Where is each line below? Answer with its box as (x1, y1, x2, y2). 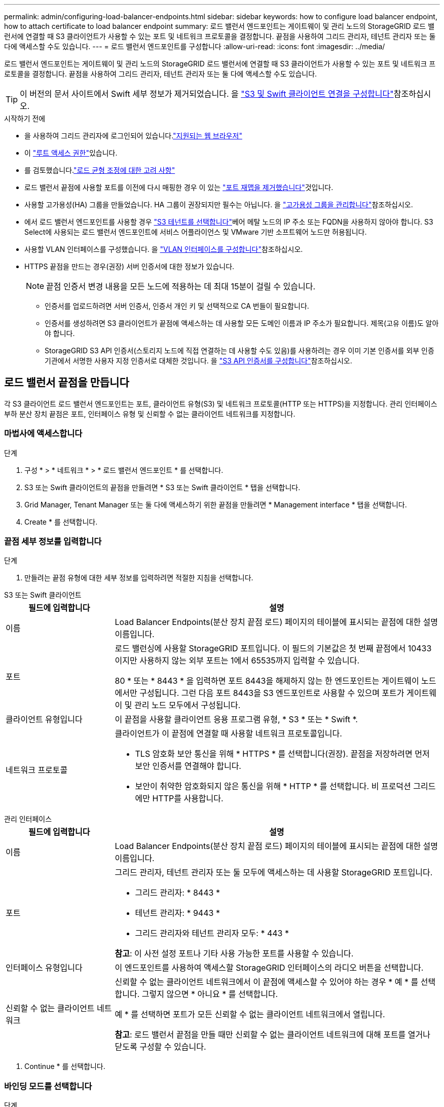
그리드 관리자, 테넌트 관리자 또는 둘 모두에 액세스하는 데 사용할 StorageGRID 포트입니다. (115, 867, 433, 878)
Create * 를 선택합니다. (24, 517, 98, 526)
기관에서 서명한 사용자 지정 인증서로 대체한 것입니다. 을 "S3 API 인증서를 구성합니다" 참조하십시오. (45, 356, 352, 365)
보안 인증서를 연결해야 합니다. (135, 761, 241, 771)
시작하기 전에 (4, 114, 46, 123)
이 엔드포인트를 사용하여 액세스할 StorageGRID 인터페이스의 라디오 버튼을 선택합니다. (115, 963, 424, 973)
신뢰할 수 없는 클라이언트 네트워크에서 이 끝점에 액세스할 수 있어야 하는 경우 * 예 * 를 (115, 977, 419, 987)
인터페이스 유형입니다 (6, 963, 83, 973)
